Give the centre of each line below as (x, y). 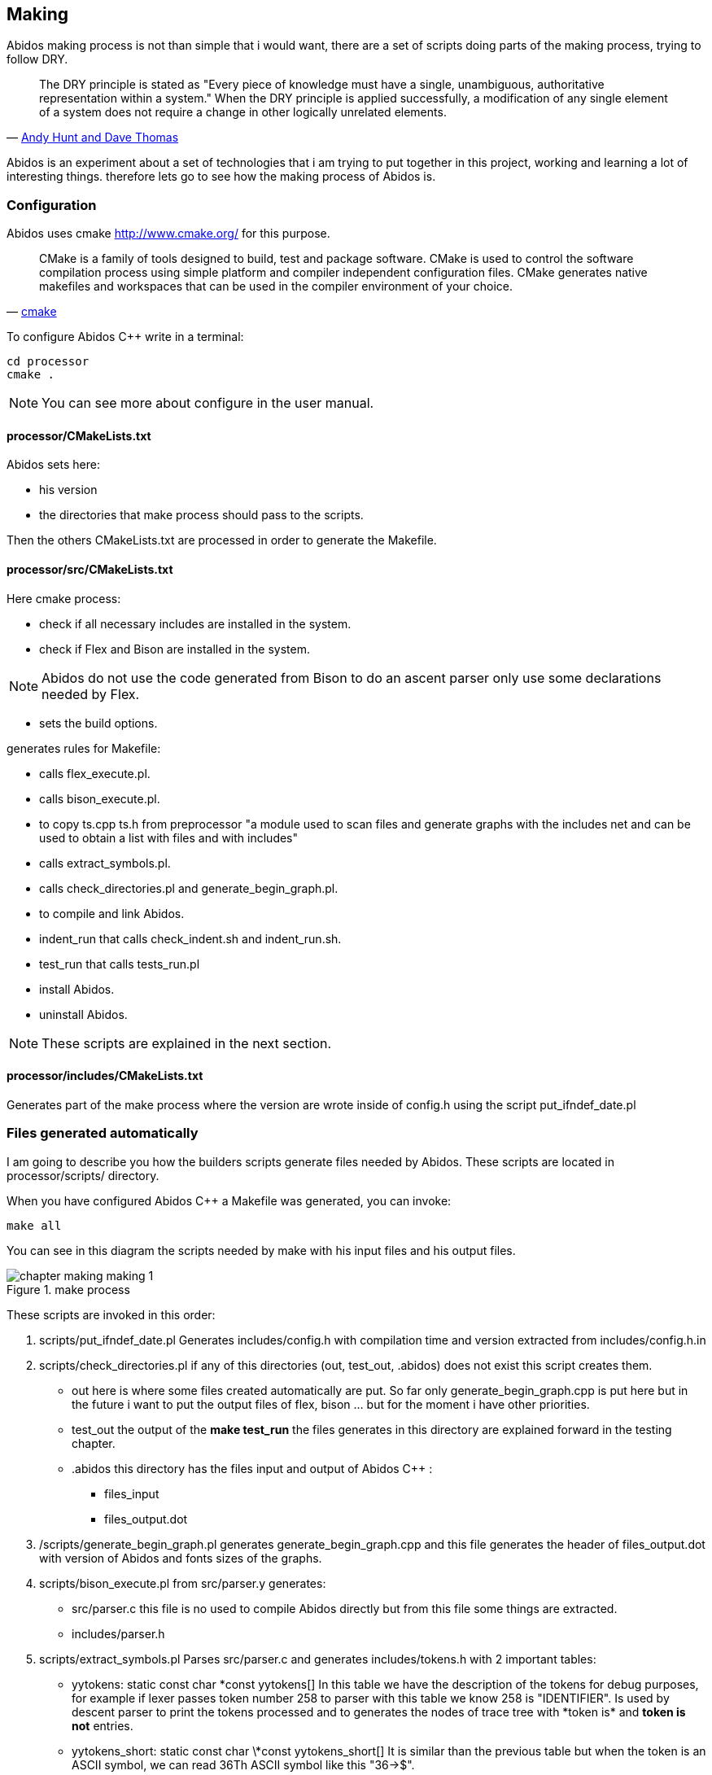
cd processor (48, 362)
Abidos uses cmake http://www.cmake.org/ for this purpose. (168, 234)
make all (34, 1225)
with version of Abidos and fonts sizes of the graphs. (181, 1558)
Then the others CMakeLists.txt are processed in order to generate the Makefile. (222, 540)
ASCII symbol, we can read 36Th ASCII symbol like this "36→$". (243, 1764)
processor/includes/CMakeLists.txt (105, 1076)
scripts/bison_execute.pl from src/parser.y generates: (183, 1583)
